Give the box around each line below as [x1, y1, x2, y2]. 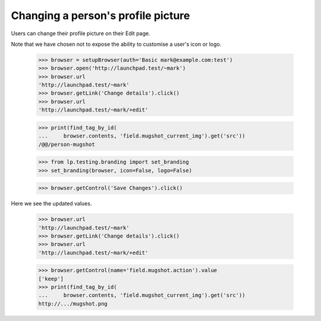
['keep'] [38, 275, 64, 282]
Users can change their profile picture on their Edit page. [11, 30, 150, 37]
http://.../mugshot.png [38, 300, 108, 307]
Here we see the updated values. [11, 200, 92, 207]
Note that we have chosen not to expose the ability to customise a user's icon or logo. [11, 40, 222, 48]
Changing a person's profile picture [11, 9, 190, 22]
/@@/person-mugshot [38, 141, 95, 148]
